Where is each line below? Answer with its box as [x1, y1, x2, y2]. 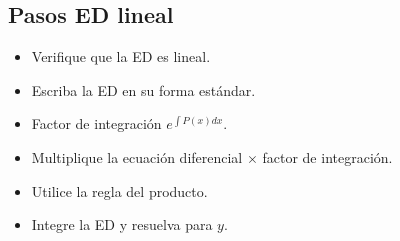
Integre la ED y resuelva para [31, 214, 213, 235]
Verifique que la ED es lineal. [31, 46, 211, 67]
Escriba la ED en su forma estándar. [31, 79, 256, 100]
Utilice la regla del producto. [31, 180, 208, 201]
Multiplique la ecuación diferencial [31, 146, 243, 167]
